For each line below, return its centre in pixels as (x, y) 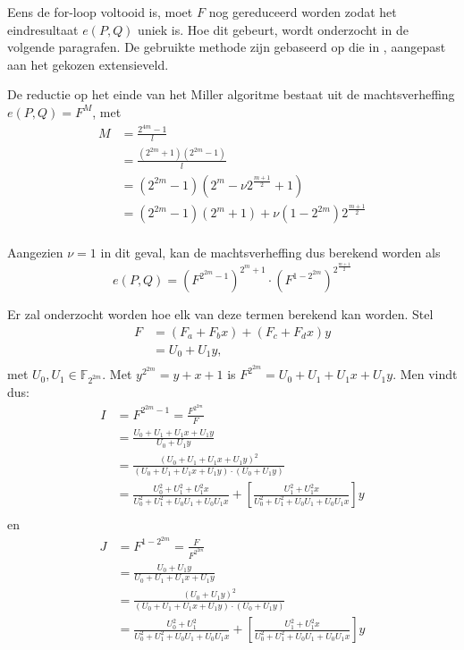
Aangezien (35, 253)
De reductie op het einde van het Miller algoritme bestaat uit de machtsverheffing (231, 94)
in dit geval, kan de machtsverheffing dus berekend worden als (270, 253)
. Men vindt (425, 374)
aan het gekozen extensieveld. (88, 64)
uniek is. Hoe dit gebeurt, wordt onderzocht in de (273, 29)
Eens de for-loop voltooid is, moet (100, 12)
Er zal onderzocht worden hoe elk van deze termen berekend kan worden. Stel (220, 314)
